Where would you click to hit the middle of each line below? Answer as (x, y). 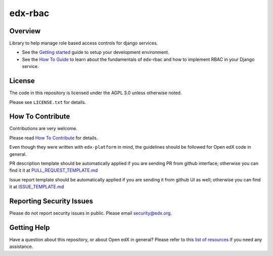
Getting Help (30, 228)
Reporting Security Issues (51, 201)
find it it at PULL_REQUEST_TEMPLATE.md (54, 170)
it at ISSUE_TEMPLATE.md (37, 187)
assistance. (21, 246)
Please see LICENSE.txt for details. (48, 102)
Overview (25, 31)
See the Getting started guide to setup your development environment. (96, 52)
